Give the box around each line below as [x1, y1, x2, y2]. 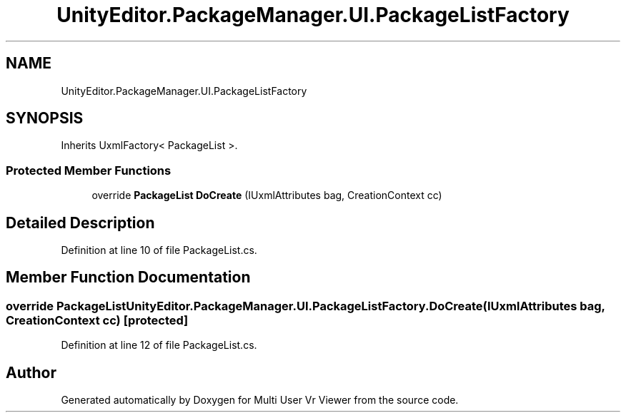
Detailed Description [6, 213, 155, 232]
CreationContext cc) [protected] [6, 312, 189, 327]
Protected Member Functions [6, 163, 172, 178]
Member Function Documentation [6, 268, 251, 287]
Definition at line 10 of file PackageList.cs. [61, 244, 257, 257]
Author [6, 363, 56, 382]
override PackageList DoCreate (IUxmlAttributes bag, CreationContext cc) [91, 189, 442, 202]
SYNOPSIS [6, 109, 84, 128]
